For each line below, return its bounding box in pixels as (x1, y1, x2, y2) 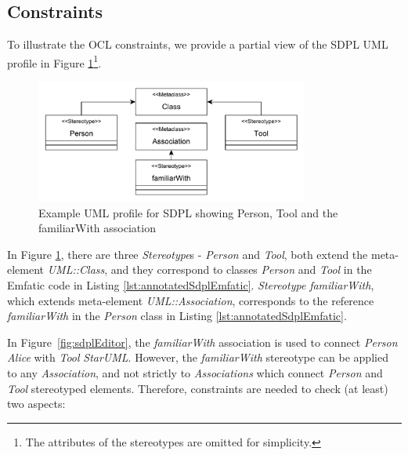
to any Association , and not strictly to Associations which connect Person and (7, 365, 383, 381)
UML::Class (47, 261, 105, 278)
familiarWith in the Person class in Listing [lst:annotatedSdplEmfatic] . (7, 308, 347, 324)
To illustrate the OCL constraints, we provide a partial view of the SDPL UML (7, 36, 388, 53)
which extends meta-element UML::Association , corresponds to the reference (7, 292, 374, 308)
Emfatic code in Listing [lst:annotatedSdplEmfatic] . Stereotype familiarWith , (7, 277, 374, 293)
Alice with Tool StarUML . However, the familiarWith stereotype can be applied (7, 349, 388, 366)
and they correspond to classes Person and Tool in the (110, 261, 372, 278)
